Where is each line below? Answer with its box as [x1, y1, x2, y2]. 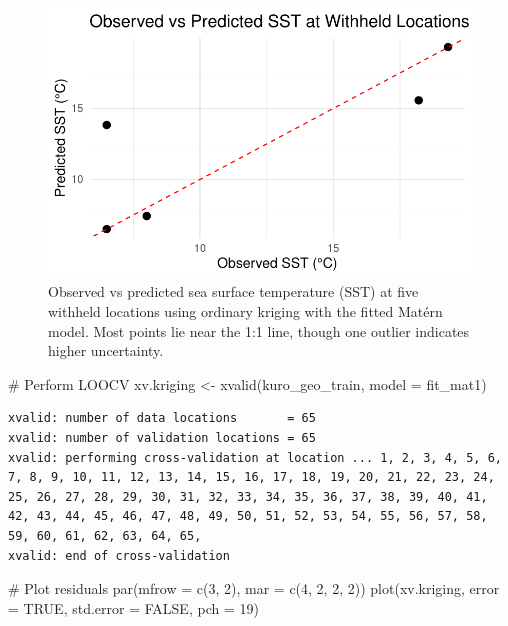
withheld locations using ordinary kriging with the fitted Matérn [48, 301, 443, 321]
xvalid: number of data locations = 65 [8, 411, 316, 426]
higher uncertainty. [48, 340, 164, 361]
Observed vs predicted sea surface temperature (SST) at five [48, 281, 419, 302]
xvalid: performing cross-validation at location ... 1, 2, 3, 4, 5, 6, [8, 450, 502, 465]
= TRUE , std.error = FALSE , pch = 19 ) [8, 597, 259, 618]
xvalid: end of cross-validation [8, 548, 230, 563]
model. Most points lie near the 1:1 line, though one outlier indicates [48, 320, 470, 341]
